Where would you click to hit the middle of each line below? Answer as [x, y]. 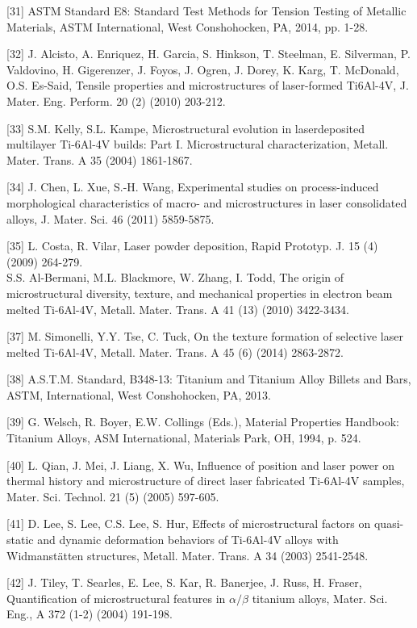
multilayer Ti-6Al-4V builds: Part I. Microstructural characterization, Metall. [198, 144]
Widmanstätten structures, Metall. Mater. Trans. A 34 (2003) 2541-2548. [188, 555]
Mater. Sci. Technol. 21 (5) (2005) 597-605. [113, 496]
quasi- [389, 523]
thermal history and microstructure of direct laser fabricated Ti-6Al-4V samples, [206, 481]
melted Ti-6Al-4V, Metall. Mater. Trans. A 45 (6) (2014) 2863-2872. [175, 352]
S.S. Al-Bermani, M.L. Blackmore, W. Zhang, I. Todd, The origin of [175, 277]
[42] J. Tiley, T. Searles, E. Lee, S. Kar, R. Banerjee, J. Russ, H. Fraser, [184, 582]
